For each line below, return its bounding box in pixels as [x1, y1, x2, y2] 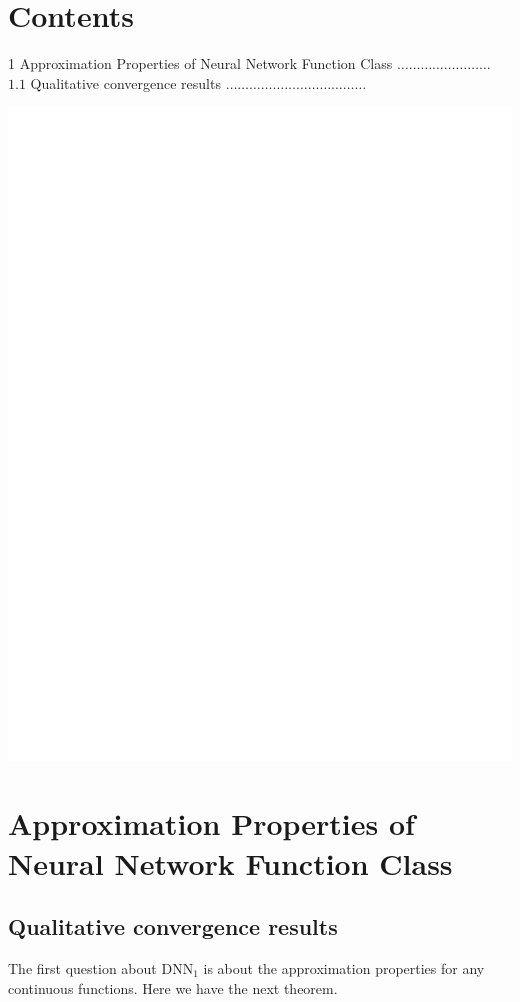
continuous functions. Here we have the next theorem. [8, 977, 338, 998]
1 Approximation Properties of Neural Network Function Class [8, 53, 393, 74]
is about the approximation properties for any [203, 957, 485, 978]
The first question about [8, 957, 157, 978]
